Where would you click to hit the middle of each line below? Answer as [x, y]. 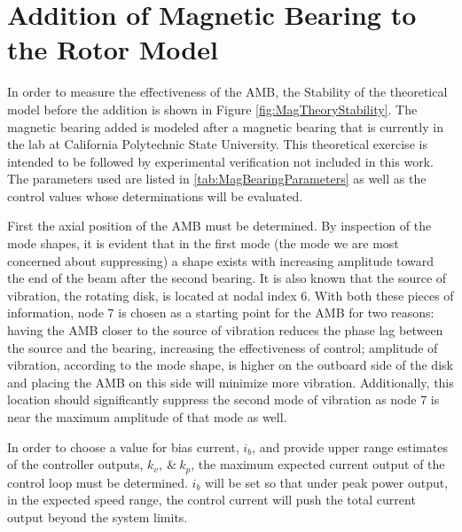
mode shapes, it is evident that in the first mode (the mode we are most [203, 243]
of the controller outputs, [75, 464]
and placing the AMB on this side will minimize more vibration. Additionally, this [231, 382]
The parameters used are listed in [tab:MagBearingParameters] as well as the [217, 179]
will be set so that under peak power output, [327, 482]
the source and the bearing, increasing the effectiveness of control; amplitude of [223, 347]
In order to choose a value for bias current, [123, 446]
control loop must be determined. [98, 482]
